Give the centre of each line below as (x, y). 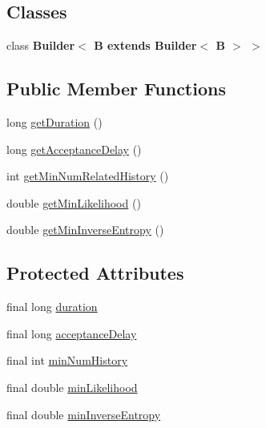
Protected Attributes (95, 273)
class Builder (41, 45)
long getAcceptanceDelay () (74, 149)
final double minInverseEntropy (84, 414)
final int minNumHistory (67, 360)
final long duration (52, 307)
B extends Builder (145, 45)
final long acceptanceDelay (72, 333)
